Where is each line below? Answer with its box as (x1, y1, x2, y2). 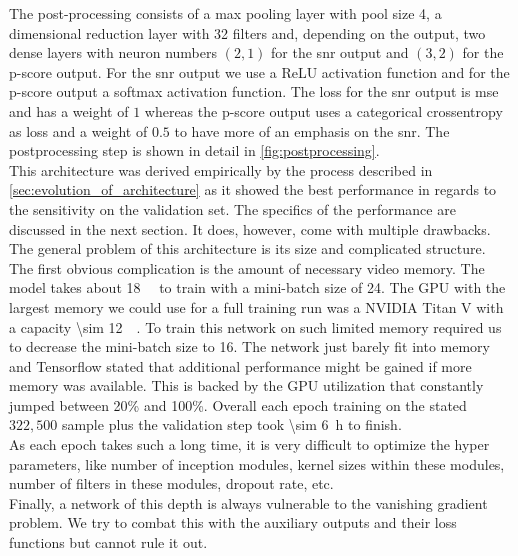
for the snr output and (271, 42, 409, 63)
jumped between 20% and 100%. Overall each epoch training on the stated (9, 394, 467, 415)
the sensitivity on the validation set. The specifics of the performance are (9, 198, 456, 219)
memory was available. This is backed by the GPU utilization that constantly (9, 375, 484, 396)
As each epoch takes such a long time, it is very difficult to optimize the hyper (9, 434, 490, 455)
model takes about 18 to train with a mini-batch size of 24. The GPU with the (9, 277, 506, 298)
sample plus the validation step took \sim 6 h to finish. (61, 414, 402, 435)
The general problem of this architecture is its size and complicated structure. (9, 238, 486, 259)
